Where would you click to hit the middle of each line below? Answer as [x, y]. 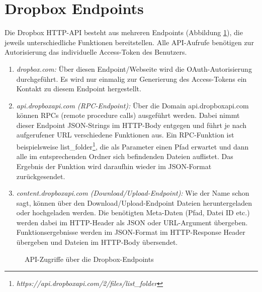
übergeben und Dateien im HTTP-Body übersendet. [97, 242]
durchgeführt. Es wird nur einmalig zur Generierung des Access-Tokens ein [132, 79]
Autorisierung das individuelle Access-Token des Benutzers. [96, 52]
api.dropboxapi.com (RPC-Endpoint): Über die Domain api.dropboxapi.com [133, 105]
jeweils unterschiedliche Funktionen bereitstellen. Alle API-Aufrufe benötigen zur [129, 42]
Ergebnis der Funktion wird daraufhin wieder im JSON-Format [114, 166]
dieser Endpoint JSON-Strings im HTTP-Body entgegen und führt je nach [132, 125]
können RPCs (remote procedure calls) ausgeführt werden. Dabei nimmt [128, 115]
